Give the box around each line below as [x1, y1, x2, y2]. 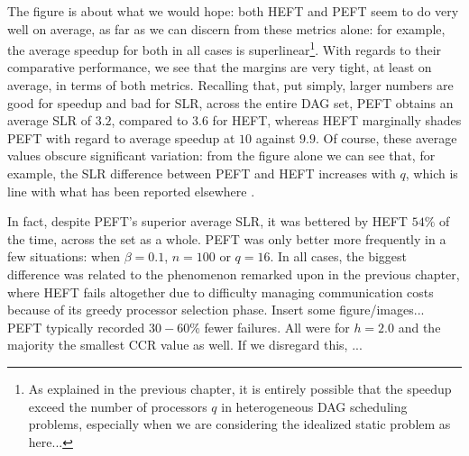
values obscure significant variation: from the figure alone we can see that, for [7, 146, 436, 165]
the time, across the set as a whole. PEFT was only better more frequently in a [7, 229, 446, 248]
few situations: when [7, 247, 120, 266]
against [255, 128, 296, 147]
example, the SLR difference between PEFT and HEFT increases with [7, 164, 396, 182]
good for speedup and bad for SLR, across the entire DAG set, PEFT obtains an [7, 93, 454, 112]
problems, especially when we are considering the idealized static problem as [28, 415, 451, 433]
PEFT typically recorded [7, 317, 145, 336]
